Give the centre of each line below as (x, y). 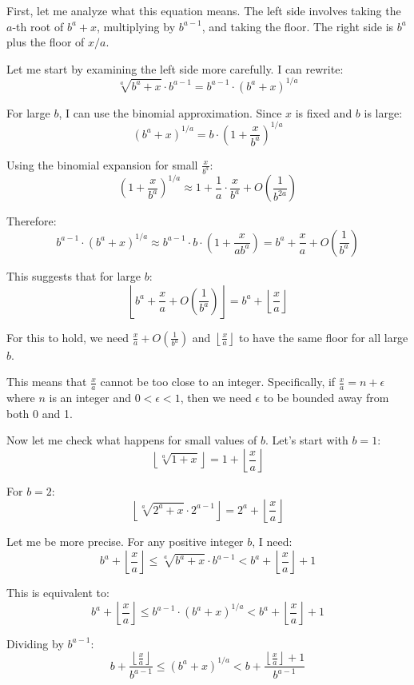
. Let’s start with (307, 440)
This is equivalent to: (58, 592)
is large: (383, 112)
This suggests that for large (74, 275)
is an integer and (90, 397)
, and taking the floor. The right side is (298, 26)
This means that (47, 382)
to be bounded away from (326, 397)
